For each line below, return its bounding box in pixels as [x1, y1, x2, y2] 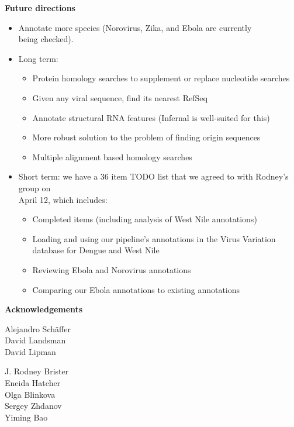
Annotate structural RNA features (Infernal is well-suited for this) [32, 111, 270, 123]
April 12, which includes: [18, 193, 108, 205]
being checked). [18, 33, 74, 45]
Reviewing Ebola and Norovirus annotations [32, 263, 191, 276]
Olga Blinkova [5, 388, 56, 400]
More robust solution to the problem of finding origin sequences [32, 131, 261, 143]
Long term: [18, 52, 58, 64]
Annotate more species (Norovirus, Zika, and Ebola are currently [18, 21, 252, 33]
